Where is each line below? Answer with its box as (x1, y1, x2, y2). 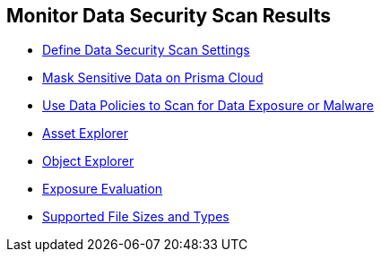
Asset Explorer (42, 125, 129, 142)
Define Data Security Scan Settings (42, 42, 250, 58)
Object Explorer (42, 153, 134, 169)
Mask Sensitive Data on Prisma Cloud (42, 70, 264, 86)
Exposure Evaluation (42, 181, 163, 197)
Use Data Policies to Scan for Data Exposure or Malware (42, 98, 374, 114)
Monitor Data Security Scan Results (6, 4, 331, 27)
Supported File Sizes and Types (42, 209, 229, 225)
